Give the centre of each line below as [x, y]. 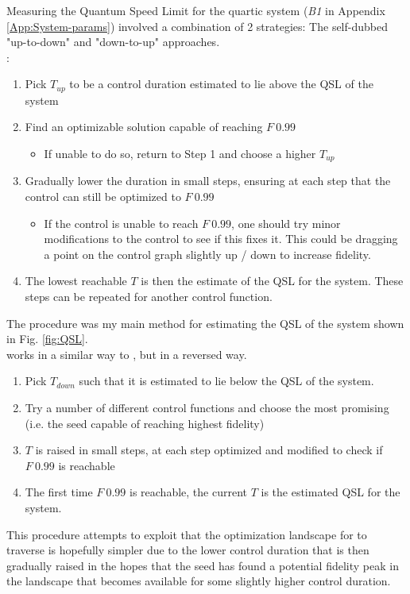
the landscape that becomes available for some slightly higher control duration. [199, 581]
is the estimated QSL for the [331, 492]
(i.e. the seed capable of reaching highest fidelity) [145, 423]
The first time [59, 492]
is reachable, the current [188, 492]
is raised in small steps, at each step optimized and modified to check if [209, 450]
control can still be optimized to [103, 197]
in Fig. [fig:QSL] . [47, 339]
